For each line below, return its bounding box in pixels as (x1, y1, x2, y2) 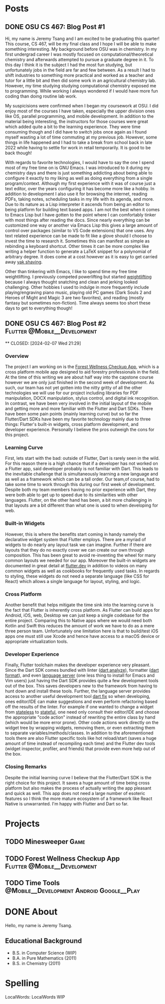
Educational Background (5, 937, 82, 945)
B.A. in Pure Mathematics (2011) (12, 955, 77, 961)
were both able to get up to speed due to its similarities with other (5, 492, 138, 498)
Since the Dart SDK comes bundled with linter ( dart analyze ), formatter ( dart (5, 667, 159, 673)
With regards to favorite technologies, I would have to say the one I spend (5, 160, 155, 165)
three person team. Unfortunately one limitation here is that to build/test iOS (5, 628, 159, 634)
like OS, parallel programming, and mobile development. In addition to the (5, 113, 154, 119)
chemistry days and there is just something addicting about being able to (5, 170, 153, 175)
